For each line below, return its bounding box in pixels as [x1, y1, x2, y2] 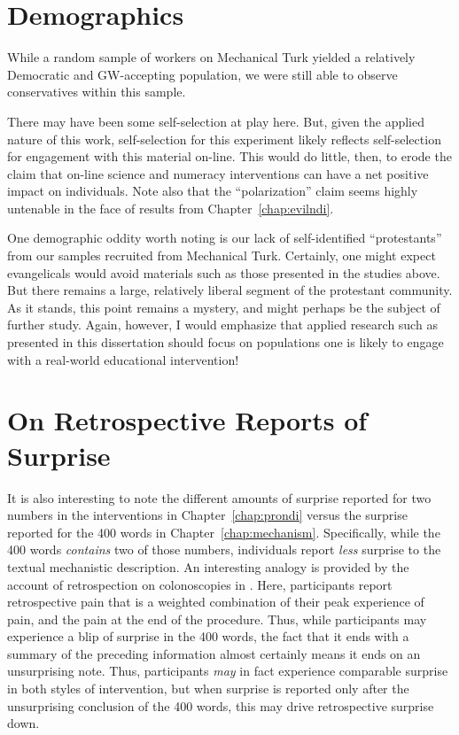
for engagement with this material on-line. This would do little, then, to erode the [7, 147, 452, 166]
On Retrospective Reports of [7, 402, 368, 438]
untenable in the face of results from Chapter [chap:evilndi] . [7, 198, 334, 217]
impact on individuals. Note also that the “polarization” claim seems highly [7, 182, 418, 200]
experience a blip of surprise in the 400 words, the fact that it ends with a [7, 627, 409, 646]
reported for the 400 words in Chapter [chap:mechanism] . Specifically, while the [7, 522, 440, 541]
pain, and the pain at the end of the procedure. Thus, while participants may [7, 609, 427, 628]
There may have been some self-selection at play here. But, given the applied [7, 112, 425, 130]
